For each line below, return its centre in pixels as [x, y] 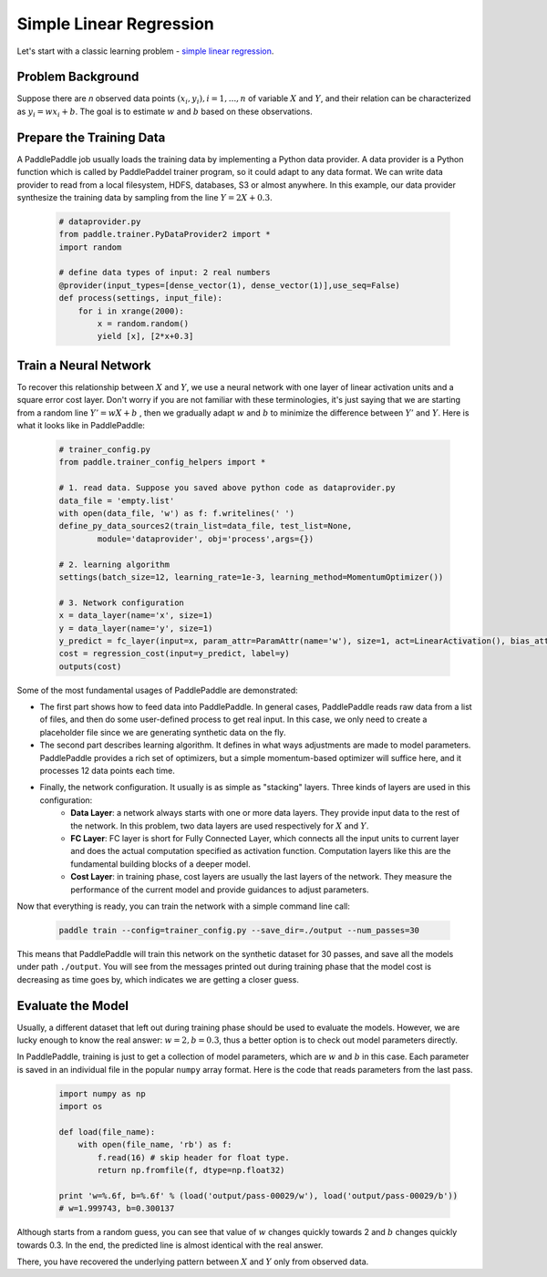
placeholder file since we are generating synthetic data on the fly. [163, 732]
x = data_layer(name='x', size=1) [136, 616]
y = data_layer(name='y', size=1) [136, 628]
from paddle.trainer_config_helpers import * [162, 462]
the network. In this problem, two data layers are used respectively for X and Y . [220, 826]
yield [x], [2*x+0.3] [145, 336]
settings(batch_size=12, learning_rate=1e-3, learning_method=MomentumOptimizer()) [251, 577]
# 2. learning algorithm [114, 564]
